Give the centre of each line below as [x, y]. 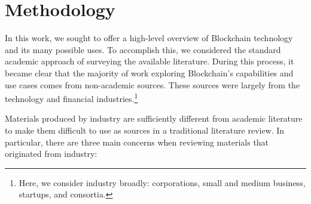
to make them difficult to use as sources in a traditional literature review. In [145, 130]
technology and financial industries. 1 [71, 98]
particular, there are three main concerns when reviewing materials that [137, 142]
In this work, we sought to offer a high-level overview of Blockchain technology [149, 38]
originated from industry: [51, 154]
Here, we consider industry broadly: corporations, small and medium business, [162, 182]
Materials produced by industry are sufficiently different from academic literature [154, 118]
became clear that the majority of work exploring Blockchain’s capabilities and [149, 72]
